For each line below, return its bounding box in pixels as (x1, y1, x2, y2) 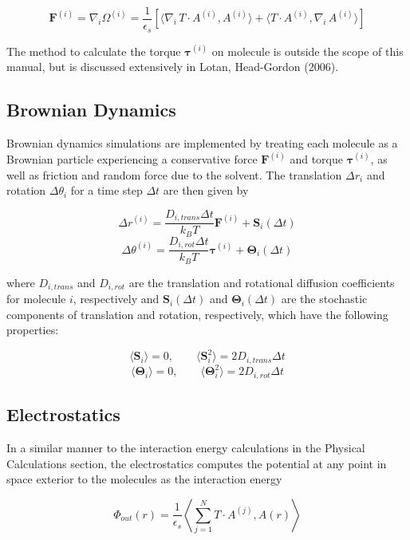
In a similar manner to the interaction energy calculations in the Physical (6, 439, 365, 455)
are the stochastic (281, 290, 368, 307)
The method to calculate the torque (6, 42, 181, 59)
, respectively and (73, 290, 160, 307)
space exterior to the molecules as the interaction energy (6, 471, 282, 487)
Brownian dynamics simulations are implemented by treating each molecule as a (6, 134, 398, 151)
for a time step (70, 182, 143, 199)
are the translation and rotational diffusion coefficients (128, 274, 395, 290)
